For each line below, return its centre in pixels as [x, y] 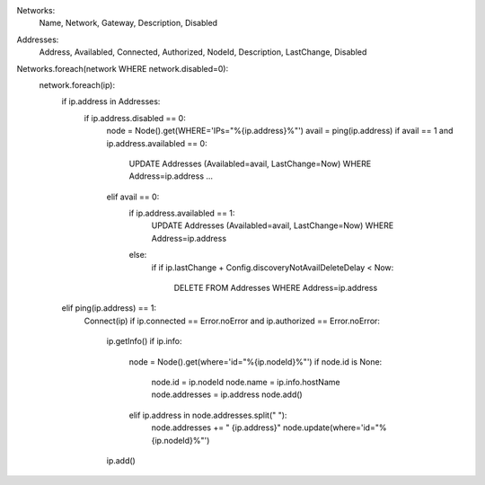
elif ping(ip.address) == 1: [109, 308]
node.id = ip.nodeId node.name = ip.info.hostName [246, 382]
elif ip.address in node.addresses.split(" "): [208, 415]
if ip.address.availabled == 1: [182, 213]
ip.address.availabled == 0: [157, 143]
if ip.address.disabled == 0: [135, 118]
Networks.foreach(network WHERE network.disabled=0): [123, 68]
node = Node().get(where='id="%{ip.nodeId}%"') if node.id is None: [256, 362]
